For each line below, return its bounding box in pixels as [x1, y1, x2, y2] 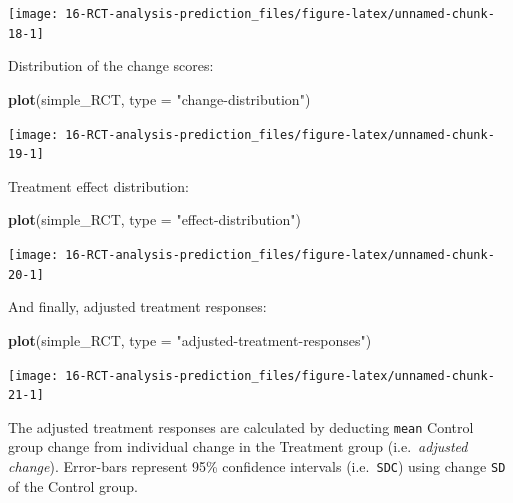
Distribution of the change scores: [8, 55, 214, 76]
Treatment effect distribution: [8, 175, 189, 196]
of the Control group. [8, 475, 138, 496]
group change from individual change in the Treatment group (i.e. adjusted [8, 436, 468, 457]
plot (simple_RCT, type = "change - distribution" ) [8, 88, 311, 109]
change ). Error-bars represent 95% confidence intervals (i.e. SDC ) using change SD [8, 456, 506, 477]
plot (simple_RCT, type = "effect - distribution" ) [8, 209, 301, 230]
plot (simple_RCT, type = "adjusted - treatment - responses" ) [8, 329, 372, 350]
